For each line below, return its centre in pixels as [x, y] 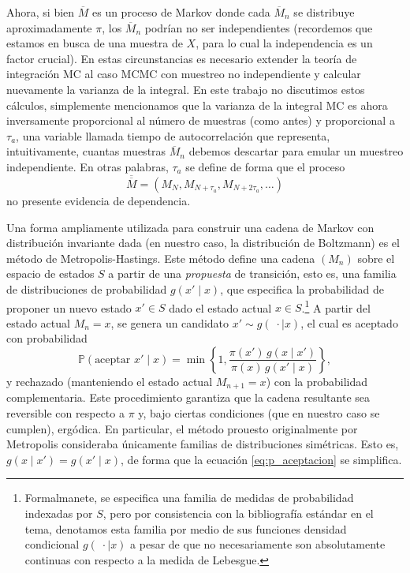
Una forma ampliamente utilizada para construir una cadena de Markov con [190, 227]
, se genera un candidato [170, 322]
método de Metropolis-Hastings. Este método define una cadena [161, 258]
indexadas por [59, 513]
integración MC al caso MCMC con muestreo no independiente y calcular [184, 74]
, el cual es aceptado [349, 322]
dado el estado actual [220, 307]
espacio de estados [50, 273]
